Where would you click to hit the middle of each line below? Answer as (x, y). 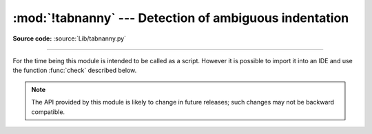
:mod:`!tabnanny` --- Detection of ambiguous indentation (181, 18)
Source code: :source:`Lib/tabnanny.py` (70, 38)
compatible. (48, 112)
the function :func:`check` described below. (75, 70)
